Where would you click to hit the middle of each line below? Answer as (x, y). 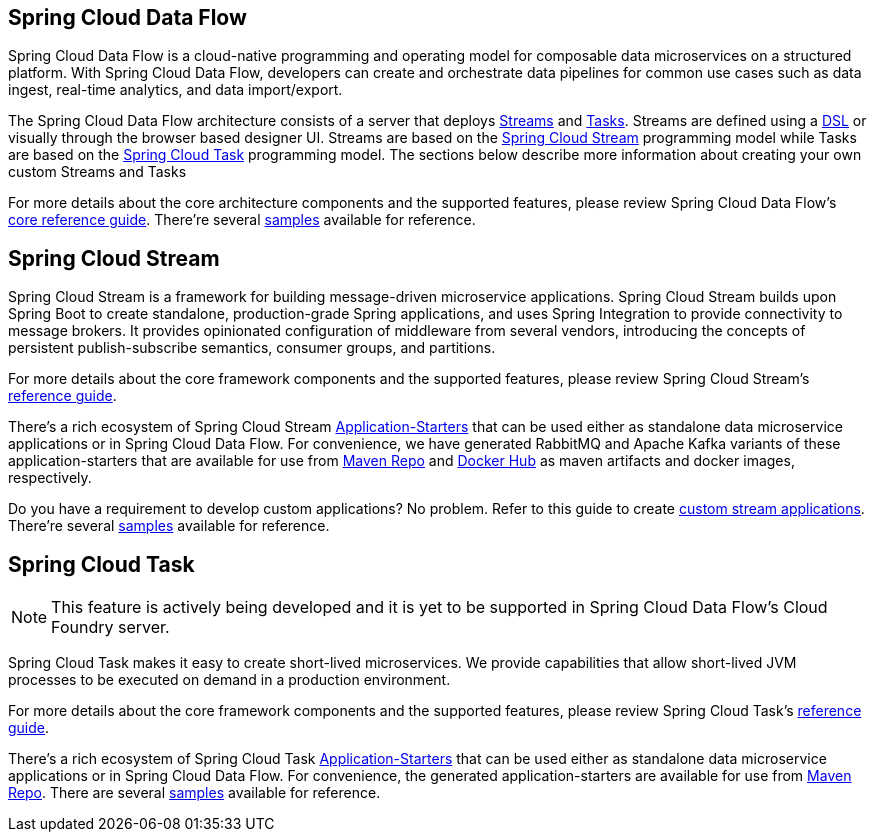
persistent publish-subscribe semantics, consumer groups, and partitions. (252, 348)
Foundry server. (110, 627)
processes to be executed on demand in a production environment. (229, 680)
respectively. (50, 478)
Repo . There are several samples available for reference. (194, 793)
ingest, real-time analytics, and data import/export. (175, 90)
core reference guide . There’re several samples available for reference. (242, 220)
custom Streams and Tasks (97, 172)
